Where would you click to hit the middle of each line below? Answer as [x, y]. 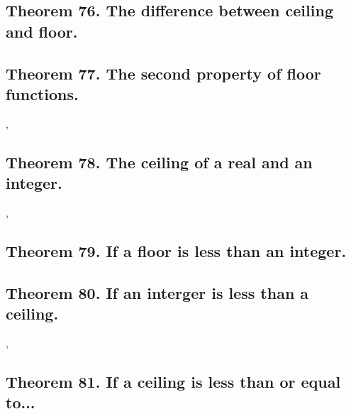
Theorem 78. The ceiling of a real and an [159, 162]
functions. [42, 93]
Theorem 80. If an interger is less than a [157, 292]
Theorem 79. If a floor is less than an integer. [176, 250]
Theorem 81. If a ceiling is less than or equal [173, 381]
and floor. [42, 31]
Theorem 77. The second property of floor [163, 73]
